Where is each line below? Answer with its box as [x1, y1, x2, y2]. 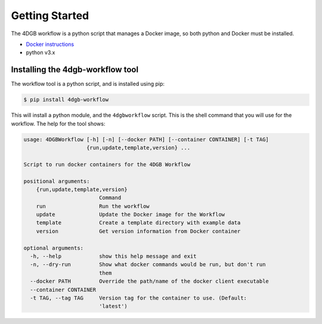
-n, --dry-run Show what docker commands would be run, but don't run [30, 261, 266, 268]
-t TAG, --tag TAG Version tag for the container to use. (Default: [30, 295, 247, 301]
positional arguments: [23, 178, 90, 184]
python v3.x [26, 49, 55, 56]
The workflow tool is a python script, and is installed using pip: [11, 81, 165, 88]
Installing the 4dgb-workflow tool [11, 64, 139, 75]
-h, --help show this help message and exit [30, 253, 197, 260]
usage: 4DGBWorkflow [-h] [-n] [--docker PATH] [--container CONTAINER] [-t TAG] [23, 136, 270, 143]
